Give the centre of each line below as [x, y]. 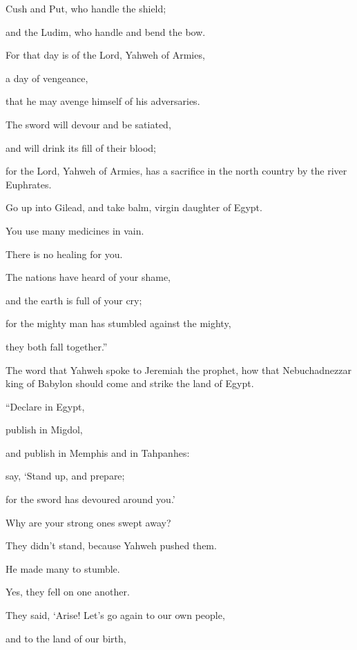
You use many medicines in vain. [75, 230]
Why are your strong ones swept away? [88, 522]
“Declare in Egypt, [45, 406]
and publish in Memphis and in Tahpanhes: [98, 452]
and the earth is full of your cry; [74, 300]
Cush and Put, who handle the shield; [86, 8]
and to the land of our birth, [66, 638]
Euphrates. [29, 184]
